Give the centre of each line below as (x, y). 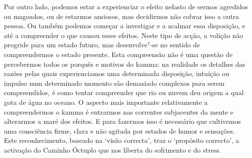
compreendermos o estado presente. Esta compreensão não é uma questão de (118, 54)
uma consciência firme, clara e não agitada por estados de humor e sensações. (119, 130)
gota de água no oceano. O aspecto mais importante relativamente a (106, 102)
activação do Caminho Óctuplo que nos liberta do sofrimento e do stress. (113, 149)
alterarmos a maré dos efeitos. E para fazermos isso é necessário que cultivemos (122, 121)
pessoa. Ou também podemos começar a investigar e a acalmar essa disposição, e (125, 26)
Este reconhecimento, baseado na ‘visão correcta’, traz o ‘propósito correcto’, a (122, 140)
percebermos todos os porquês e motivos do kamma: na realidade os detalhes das (125, 64)
